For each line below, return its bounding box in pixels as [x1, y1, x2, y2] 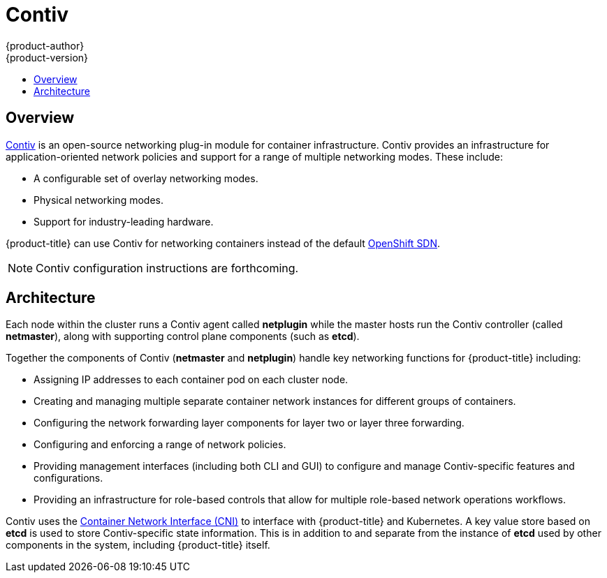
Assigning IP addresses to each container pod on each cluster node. [34, 373, 349, 386]
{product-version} [6, 51, 89, 64]
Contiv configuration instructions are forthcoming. [36, 260, 299, 275]
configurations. [34, 472, 103, 484]
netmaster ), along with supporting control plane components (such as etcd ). [6, 330, 360, 343]
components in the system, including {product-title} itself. [6, 539, 270, 551]
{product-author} [6, 39, 85, 52]
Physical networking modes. [34, 193, 163, 206]
